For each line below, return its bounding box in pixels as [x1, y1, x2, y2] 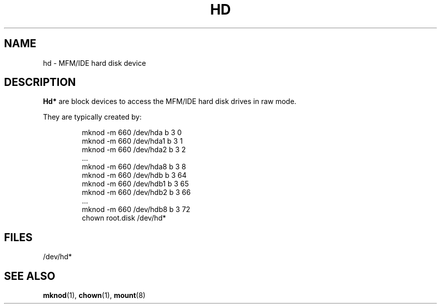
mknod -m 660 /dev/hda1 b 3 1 [82, 137, 183, 146]
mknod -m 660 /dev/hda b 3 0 [82, 128, 182, 137]
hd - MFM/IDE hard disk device [43, 58, 146, 67]
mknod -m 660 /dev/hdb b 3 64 [82, 171, 187, 180]
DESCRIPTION [4, 76, 76, 89]
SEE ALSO [4, 269, 55, 282]
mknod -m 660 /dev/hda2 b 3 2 [82, 145, 186, 154]
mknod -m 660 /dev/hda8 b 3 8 [82, 162, 186, 171]
